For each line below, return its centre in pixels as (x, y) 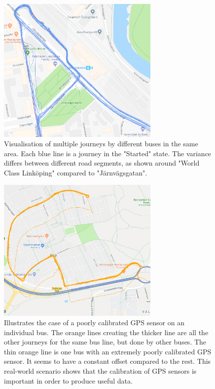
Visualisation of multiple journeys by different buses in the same (101, 144)
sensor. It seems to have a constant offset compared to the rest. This (107, 361)
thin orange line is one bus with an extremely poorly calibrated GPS (108, 351)
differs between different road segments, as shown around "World (102, 163)
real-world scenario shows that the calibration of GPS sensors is (100, 371)
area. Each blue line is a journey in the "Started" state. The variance (108, 153)
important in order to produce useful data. (68, 380)
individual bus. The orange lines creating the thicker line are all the (106, 332)
